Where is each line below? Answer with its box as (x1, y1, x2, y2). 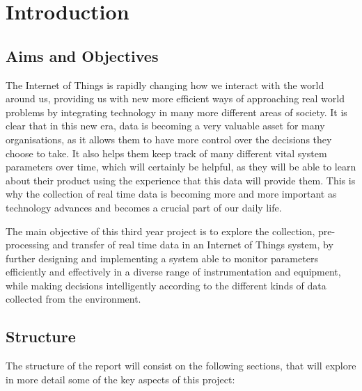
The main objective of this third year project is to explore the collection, (6, 223, 315, 238)
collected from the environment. (6, 292, 141, 306)
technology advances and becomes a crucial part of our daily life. (6, 200, 282, 214)
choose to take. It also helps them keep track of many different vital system (6, 145, 327, 160)
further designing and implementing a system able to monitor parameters (6, 250, 318, 265)
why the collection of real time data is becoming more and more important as (6, 186, 337, 201)
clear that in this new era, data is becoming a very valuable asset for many (6, 118, 325, 133)
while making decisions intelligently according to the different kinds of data (6, 278, 326, 292)
